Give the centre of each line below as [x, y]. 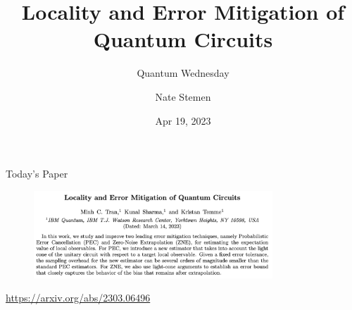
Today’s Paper [37, 174]
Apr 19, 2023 [183, 120]
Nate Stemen [183, 96]
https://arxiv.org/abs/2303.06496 [78, 298]
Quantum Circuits [183, 39]
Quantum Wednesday [183, 73]
